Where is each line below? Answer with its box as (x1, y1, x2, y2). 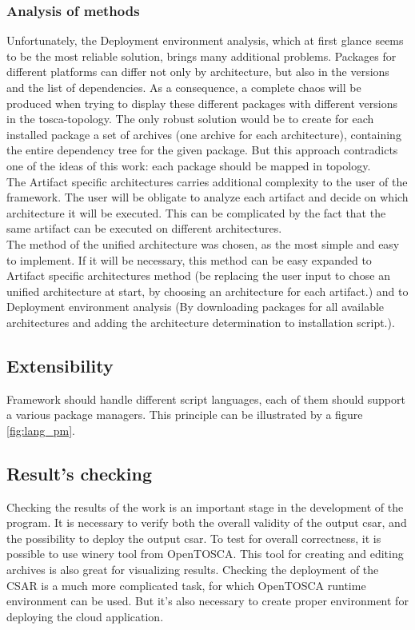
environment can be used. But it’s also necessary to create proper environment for (6, 592, 409, 609)
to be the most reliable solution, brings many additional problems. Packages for (6, 47, 397, 64)
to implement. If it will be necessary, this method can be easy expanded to (6, 251, 372, 268)
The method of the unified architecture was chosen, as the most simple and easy (6, 235, 400, 252)
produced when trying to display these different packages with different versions (6, 94, 398, 111)
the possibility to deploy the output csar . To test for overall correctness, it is (6, 529, 381, 546)
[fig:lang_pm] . (6, 421, 75, 438)
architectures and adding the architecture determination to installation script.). (6, 313, 395, 330)
